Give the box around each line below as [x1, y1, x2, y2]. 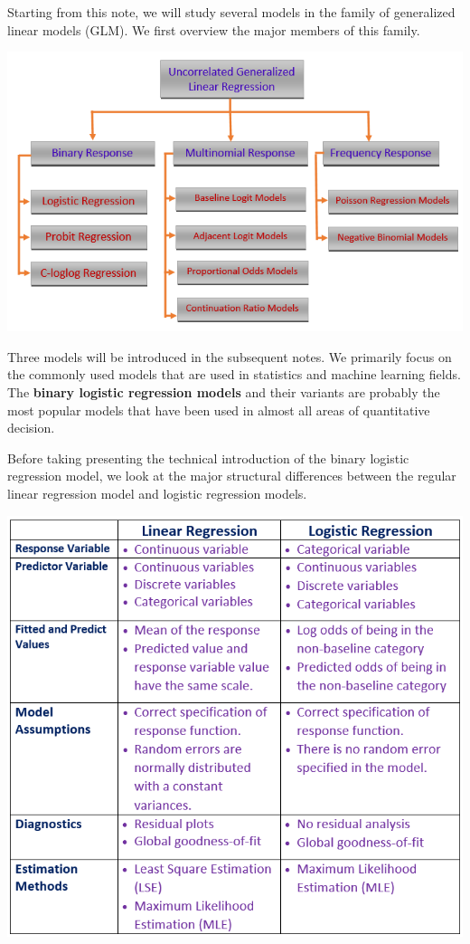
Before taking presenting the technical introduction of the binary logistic [7, 448, 409, 467]
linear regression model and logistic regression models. [7, 483, 307, 502]
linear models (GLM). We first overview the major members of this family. [7, 20, 420, 39]
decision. [7, 418, 55, 437]
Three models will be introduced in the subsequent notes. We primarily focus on [7, 347, 452, 366]
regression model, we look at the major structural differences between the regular [7, 466, 456, 485]
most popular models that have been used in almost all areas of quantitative [7, 400, 430, 419]
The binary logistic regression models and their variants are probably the [7, 382, 440, 401]
